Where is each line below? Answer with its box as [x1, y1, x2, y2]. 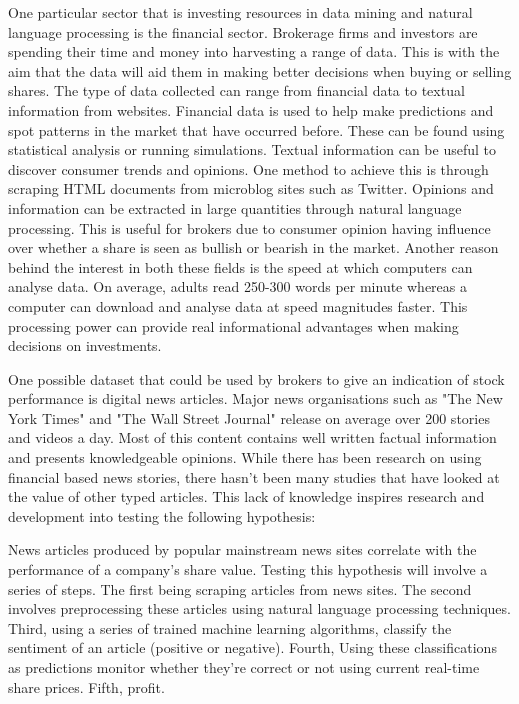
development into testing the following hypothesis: [8, 505, 316, 526]
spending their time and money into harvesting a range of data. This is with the [8, 41, 500, 62]
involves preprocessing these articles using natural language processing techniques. [8, 598, 511, 619]
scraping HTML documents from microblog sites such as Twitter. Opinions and [8, 178, 494, 199]
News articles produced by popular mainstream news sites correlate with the [8, 539, 477, 560]
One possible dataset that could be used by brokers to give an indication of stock [8, 368, 505, 389]
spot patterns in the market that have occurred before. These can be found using [8, 119, 505, 140]
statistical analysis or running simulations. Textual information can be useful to [8, 139, 496, 160]
